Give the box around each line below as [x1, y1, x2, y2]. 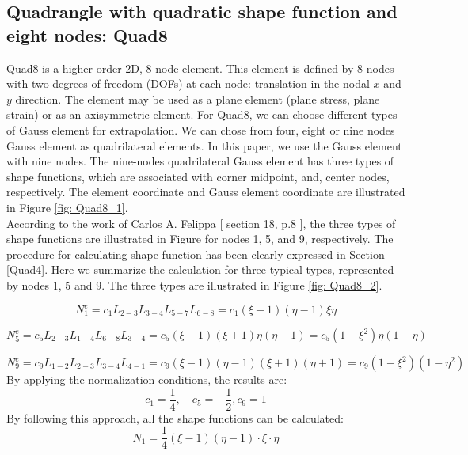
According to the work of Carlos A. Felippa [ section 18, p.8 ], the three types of [6, 214, 396, 231]
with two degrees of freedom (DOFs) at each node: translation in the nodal [6, 75, 370, 92]
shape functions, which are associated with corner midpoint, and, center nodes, [6, 168, 390, 184]
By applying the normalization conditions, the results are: [6, 371, 287, 387]
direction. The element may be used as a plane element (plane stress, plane [15, 90, 380, 107]
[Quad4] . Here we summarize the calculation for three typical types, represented [6, 261, 394, 278]
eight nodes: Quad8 [6, 22, 168, 47]
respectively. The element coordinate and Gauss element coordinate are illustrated [6, 184, 405, 200]
